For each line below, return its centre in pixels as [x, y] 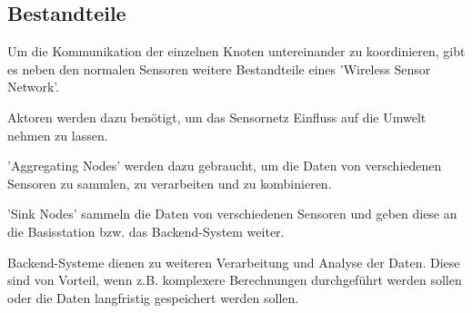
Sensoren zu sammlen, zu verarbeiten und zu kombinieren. [170, 183]
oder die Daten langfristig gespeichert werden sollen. [153, 297]
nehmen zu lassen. [58, 135]
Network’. [34, 87]
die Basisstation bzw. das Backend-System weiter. [146, 231]
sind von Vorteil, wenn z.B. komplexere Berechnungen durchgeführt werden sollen [235, 280]
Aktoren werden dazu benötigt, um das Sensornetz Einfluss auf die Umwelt [217, 117]
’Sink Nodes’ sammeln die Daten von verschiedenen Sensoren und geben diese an [232, 214]
